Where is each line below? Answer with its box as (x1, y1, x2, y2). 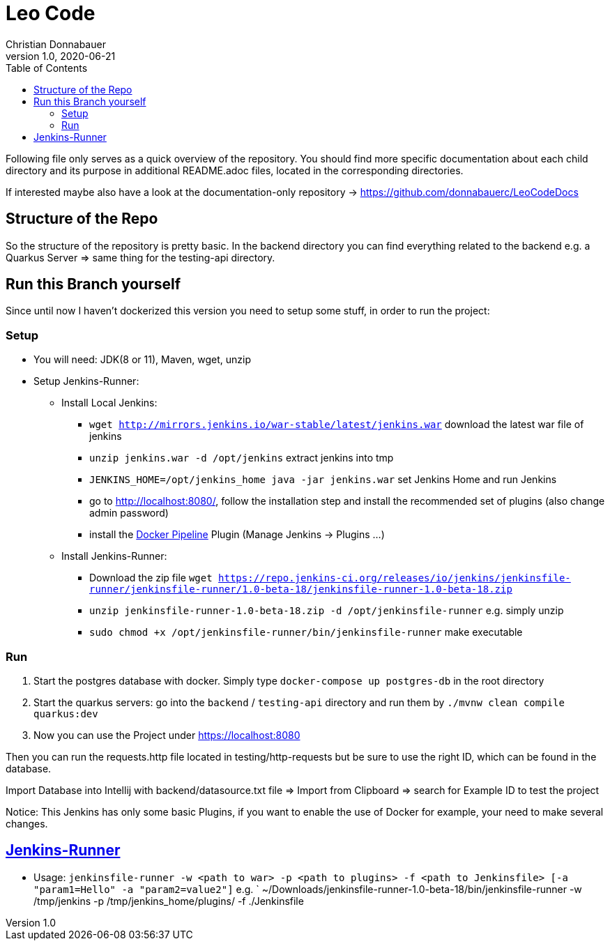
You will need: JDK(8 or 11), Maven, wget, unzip (33, 353, 252, 366)
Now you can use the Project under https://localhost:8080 (33, 728, 300, 741)
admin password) (89, 507, 169, 519)
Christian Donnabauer (6, 38, 106, 50)
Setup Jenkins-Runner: (33, 375, 139, 388)
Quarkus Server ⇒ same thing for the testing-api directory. (6, 251, 275, 264)
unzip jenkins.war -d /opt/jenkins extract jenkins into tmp (89, 452, 394, 464)
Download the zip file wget (89, 572, 213, 584)
